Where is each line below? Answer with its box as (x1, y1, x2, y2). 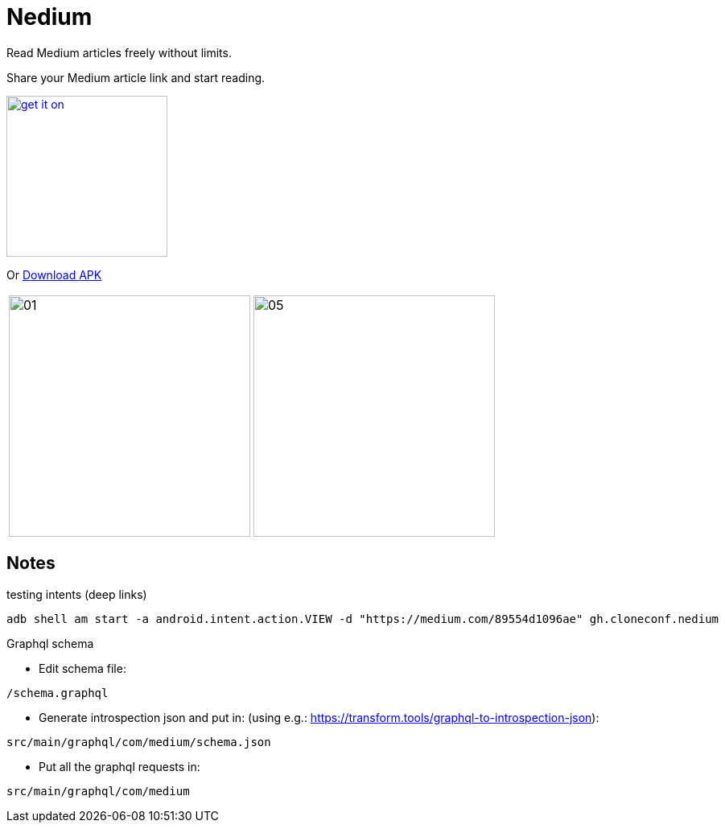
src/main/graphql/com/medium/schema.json (6, 735, 271, 749)
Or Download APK (6, 267, 102, 282)
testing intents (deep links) (6, 587, 147, 601)
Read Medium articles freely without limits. (6, 45, 232, 60)
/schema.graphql (6, 686, 109, 699)
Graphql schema (6, 636, 94, 650)
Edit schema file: (39, 661, 126, 675)
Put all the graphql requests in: (39, 759, 200, 773)
